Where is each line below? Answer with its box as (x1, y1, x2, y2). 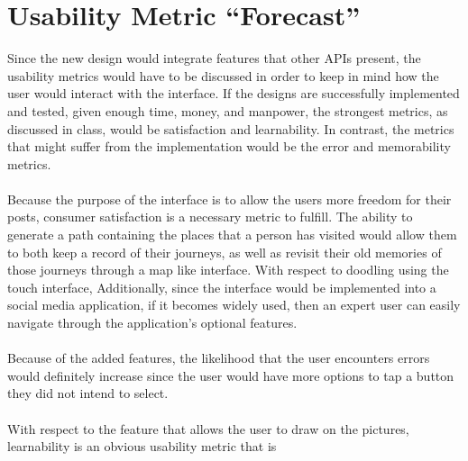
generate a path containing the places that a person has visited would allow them (7, 225, 457, 244)
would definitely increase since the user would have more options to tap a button (7, 366, 454, 384)
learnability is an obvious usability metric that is (7, 437, 277, 456)
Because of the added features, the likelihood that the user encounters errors (7, 348, 430, 367)
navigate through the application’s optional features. (7, 313, 298, 332)
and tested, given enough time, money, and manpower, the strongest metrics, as (7, 101, 448, 120)
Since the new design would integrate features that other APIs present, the (7, 49, 421, 68)
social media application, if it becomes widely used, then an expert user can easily (7, 295, 461, 314)
